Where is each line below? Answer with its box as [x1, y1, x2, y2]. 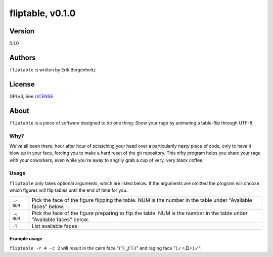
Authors [9, 53, 36, 62]
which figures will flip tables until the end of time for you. [9, 187, 128, 193]
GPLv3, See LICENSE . [9, 93, 55, 99]
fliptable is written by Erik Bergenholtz [9, 66, 96, 73]
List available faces [31, 223, 78, 230]
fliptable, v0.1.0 [9, 8, 76, 19]
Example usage [9, 236, 42, 242]
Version [9, 27, 35, 35]
